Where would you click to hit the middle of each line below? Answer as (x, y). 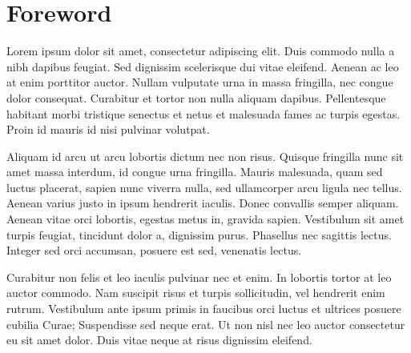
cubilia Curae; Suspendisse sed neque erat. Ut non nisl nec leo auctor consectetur (206, 324)
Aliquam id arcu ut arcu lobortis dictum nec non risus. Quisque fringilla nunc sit (205, 156)
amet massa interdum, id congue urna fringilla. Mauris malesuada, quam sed (195, 172)
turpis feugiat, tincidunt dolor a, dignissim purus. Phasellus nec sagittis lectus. (199, 234)
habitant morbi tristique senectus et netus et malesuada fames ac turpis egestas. (203, 113)
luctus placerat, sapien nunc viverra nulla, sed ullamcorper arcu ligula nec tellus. (204, 187)
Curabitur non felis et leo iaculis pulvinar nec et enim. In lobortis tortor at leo (199, 277)
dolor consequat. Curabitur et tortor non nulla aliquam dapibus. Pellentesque (196, 97)
